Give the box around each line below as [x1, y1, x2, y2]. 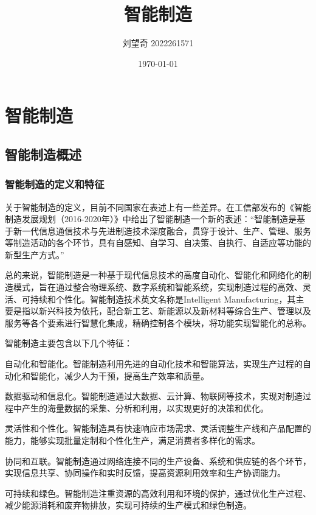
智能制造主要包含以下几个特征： [5, 337, 132, 349]
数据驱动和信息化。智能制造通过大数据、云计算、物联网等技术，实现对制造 [5, 390, 303, 402]
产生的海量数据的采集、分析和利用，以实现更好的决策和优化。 [21, 401, 269, 414]
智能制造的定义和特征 [5, 177, 105, 192]
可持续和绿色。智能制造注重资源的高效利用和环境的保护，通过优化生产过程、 [5, 486, 311, 499]
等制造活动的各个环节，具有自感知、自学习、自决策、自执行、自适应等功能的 [5, 236, 311, 249]
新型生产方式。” [5, 248, 64, 261]
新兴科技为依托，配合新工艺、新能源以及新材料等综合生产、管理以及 [38, 304, 311, 317]
